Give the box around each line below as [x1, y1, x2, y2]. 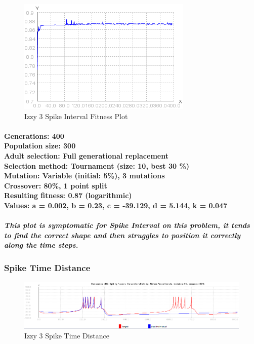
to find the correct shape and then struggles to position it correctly [4, 230, 241, 240]
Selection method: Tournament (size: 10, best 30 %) [4, 160, 190, 171]
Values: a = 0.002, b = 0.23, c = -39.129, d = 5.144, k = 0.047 [4, 200, 228, 210]
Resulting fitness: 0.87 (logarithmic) [4, 190, 132, 201]
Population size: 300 [4, 140, 76, 151]
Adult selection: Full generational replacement [4, 150, 168, 161]
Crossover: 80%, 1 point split [4, 180, 107, 190]
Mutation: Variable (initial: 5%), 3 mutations [4, 170, 165, 181]
